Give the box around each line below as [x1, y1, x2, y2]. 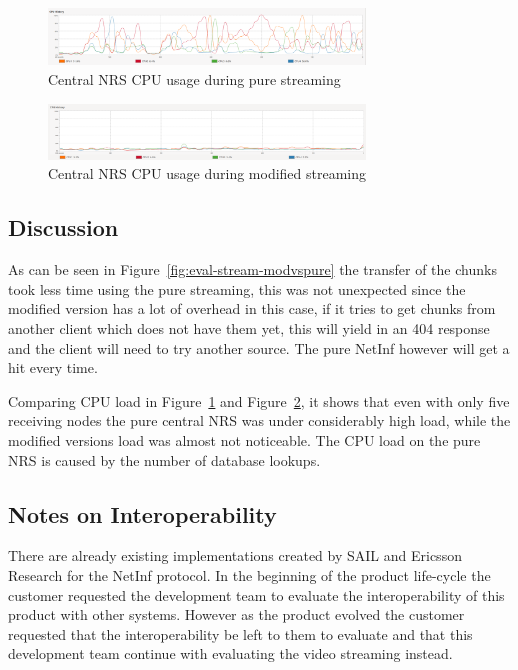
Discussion [8, 212, 119, 243]
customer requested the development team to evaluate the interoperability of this [8, 584, 505, 605]
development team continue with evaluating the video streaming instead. [8, 643, 453, 664]
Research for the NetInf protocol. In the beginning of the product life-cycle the [8, 564, 491, 585]
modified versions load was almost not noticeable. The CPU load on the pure [8, 429, 481, 450]
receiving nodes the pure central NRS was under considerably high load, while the [8, 410, 511, 431]
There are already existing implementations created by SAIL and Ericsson [8, 545, 462, 566]
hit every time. [8, 357, 98, 378]
